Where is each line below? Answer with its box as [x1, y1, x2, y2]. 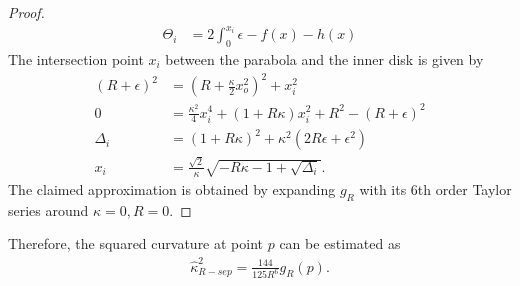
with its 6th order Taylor [359, 178, 512, 199]
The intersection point [8, 48, 144, 69]
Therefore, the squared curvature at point [8, 233, 264, 254]
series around [8, 199, 89, 220]
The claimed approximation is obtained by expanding [8, 178, 336, 199]
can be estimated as [279, 233, 401, 254]
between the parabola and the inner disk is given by [165, 48, 484, 69]
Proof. [8, 2, 45, 22]
